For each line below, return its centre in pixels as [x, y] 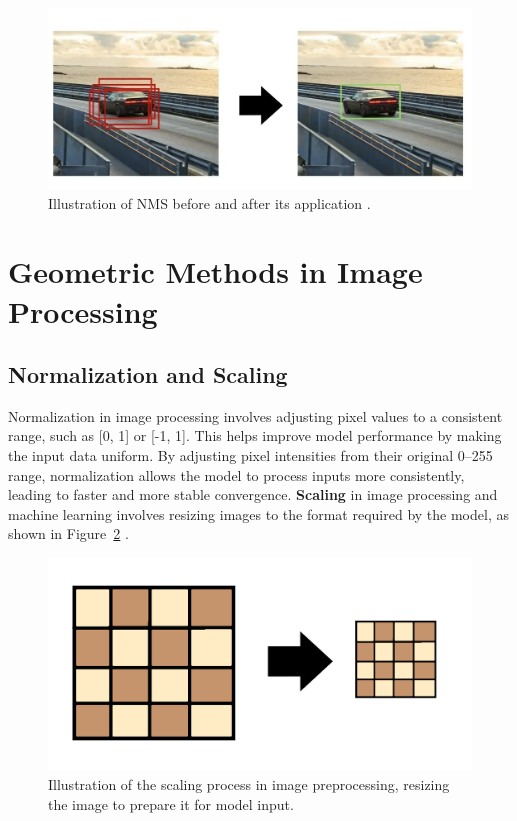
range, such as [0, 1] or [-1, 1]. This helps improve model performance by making [255, 435]
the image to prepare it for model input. [171, 803]
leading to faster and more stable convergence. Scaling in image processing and [253, 494]
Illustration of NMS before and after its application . [209, 202]
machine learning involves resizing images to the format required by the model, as [258, 513]
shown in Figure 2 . [68, 533]
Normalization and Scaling [148, 374]
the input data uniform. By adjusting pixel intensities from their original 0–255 [250, 455]
